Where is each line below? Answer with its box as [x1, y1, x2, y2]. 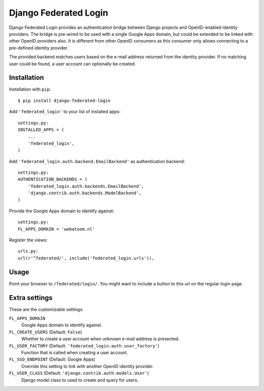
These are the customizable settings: [9, 306, 84, 312]
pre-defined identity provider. [9, 45, 68, 51]
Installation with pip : [9, 86, 51, 92]
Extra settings [9, 294, 53, 302]
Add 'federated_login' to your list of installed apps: [9, 109, 121, 115]
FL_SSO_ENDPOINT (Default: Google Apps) [9, 356, 95, 362]
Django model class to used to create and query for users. [21, 377, 139, 383]
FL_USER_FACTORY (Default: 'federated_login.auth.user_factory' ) [9, 343, 160, 348]
